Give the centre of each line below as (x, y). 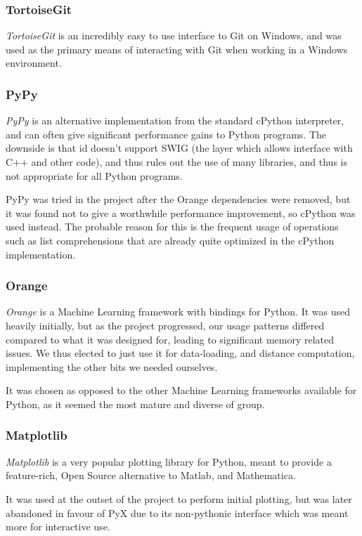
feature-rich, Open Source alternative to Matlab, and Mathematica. (151, 475)
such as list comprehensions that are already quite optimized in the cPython (170, 240)
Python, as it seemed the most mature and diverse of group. (135, 404)
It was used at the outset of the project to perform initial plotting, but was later (179, 498)
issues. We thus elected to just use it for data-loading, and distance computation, (180, 353)
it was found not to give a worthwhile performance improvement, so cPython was (181, 213)
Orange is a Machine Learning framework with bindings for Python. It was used (178, 312)
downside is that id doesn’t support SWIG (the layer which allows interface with (179, 148)
